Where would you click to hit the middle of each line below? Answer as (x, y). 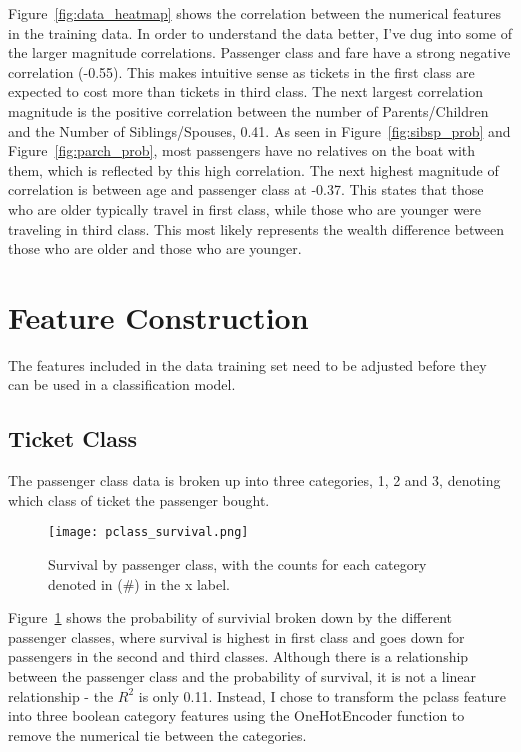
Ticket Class (73, 438)
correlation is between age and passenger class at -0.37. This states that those (246, 189)
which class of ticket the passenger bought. (139, 499)
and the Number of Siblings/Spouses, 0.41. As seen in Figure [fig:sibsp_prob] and (259, 130)
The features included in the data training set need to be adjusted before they (247, 364)
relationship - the (61, 695)
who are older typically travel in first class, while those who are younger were (245, 208)
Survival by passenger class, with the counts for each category (237, 564)
